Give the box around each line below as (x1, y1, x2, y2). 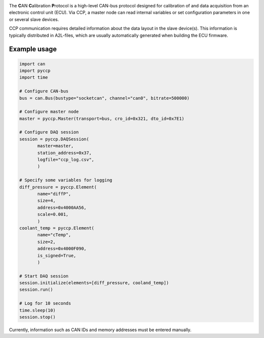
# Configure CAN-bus (19, 89, 68, 94)
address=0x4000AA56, (37, 204, 87, 210)
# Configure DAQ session (19, 130, 79, 135)
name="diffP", (37, 191, 71, 197)
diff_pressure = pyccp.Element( (19, 184, 97, 190)
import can (19, 61, 45, 67)
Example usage (9, 45, 57, 53)
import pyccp (19, 68, 51, 73)
